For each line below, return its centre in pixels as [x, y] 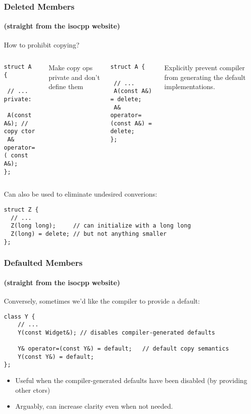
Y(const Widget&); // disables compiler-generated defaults [116, 332]
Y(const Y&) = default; [56, 357]
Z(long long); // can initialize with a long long [101, 226]
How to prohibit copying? [42, 44]
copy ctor [20, 131]
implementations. [190, 86]
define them [66, 86]
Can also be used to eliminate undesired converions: [81, 194]
